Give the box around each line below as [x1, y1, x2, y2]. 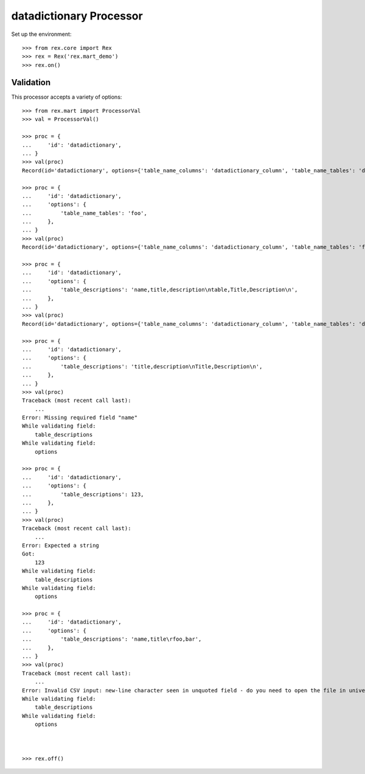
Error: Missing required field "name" [22, 414, 138, 421]
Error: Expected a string [22, 542, 100, 549]
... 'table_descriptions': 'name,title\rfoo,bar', [22, 636, 202, 642]
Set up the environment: [11, 30, 72, 38]
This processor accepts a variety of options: [11, 93, 122, 100]
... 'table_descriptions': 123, [22, 491, 144, 498]
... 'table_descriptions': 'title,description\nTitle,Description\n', [22, 363, 263, 370]
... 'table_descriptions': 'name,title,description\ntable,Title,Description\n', [22, 286, 298, 294]
